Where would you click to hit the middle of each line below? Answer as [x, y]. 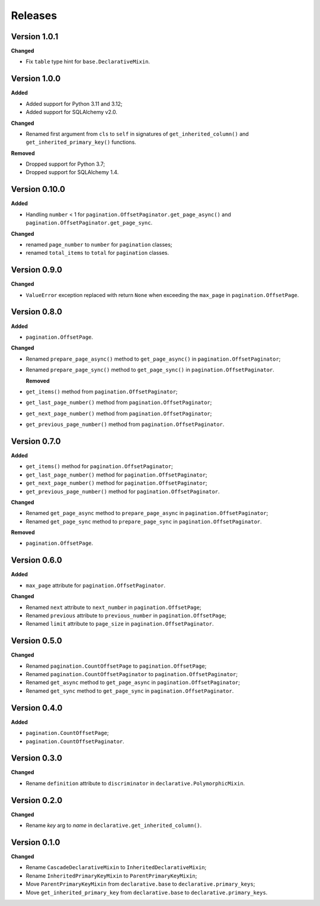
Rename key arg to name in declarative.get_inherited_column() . [114, 825]
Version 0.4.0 [37, 708]
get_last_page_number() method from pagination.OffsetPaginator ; [119, 403]
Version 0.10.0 [38, 189]
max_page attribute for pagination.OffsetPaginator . [96, 585]
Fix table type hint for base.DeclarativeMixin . [88, 62]
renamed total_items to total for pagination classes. [97, 253]
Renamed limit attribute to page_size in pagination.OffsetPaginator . [120, 624]
